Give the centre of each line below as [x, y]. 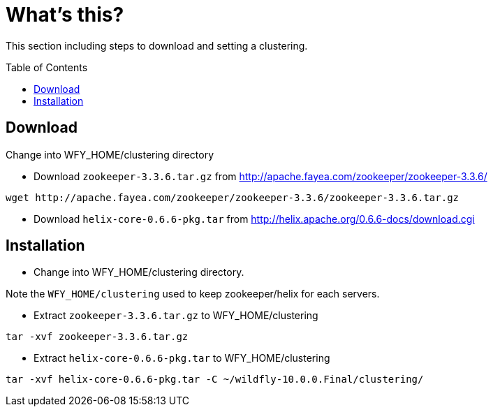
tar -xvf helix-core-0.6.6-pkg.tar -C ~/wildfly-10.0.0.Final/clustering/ [215, 380]
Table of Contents [47, 67]
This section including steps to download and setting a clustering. [157, 45]
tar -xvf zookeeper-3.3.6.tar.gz [97, 337]
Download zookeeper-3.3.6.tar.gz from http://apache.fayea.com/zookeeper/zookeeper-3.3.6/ [260, 176]
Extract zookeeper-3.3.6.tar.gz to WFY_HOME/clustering [176, 316]
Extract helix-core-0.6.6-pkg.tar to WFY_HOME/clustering [182, 358]
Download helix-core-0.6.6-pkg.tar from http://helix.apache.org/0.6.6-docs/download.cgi [254, 219]
